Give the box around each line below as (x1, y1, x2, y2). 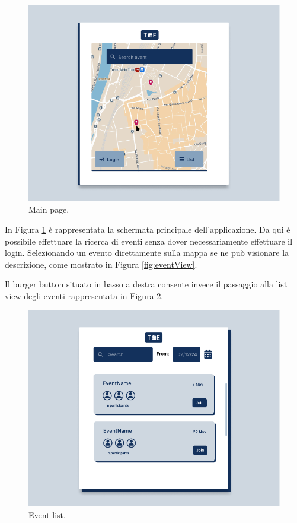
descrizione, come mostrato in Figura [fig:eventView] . (5, 258, 197, 270)
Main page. (28, 203, 69, 215)
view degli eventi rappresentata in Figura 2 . (5, 289, 164, 302)
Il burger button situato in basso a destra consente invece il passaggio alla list (5, 278, 288, 290)
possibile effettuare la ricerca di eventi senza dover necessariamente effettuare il (5, 234, 293, 247)
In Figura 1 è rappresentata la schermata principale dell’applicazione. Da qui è (5, 223, 290, 235)
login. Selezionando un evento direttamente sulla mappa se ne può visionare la (5, 246, 289, 259)
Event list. (28, 508, 66, 521)
